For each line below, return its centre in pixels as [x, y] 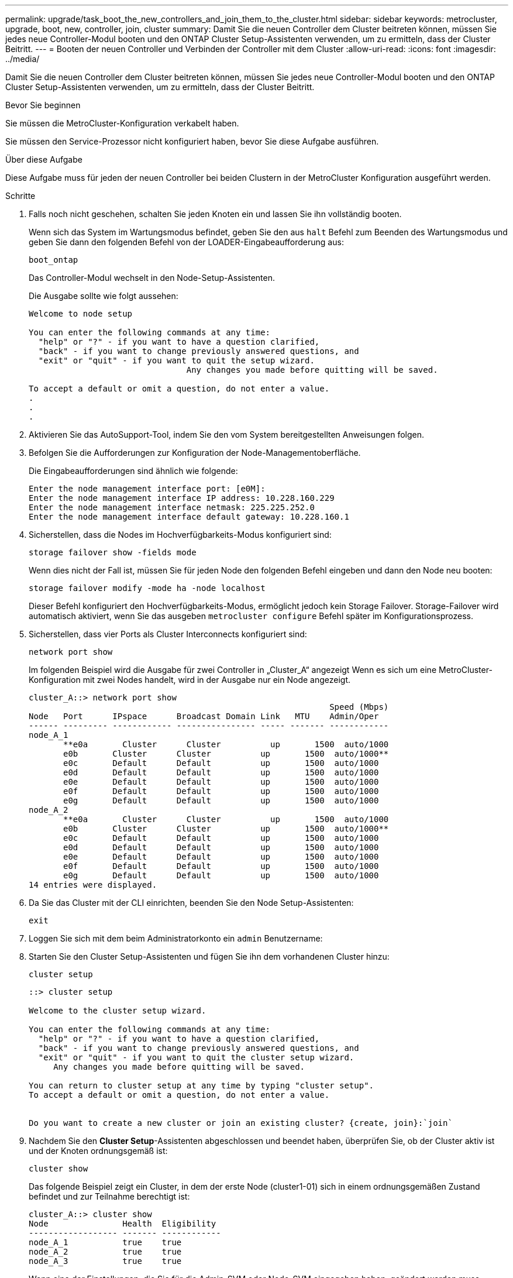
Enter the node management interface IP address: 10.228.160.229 [182, 498]
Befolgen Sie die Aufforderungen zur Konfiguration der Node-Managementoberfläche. [195, 453]
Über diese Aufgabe [44, 159]
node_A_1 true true [105, 1242]
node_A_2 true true [105, 1252]
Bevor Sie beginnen [43, 105]
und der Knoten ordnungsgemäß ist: [98, 1151]
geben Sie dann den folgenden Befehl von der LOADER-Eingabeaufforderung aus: [186, 242]
